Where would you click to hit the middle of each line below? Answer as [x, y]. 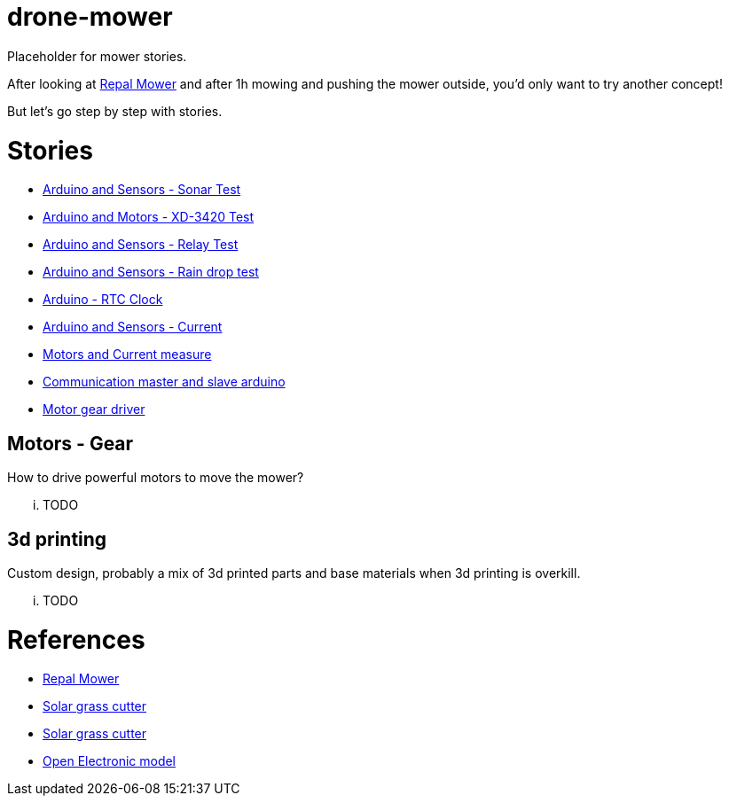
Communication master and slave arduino [164, 382]
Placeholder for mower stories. [97, 56]
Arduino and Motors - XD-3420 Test [149, 217]
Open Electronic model [110, 761]
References [76, 639]
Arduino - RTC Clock [103, 300]
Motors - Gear [71, 443]
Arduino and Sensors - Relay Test [141, 245]
